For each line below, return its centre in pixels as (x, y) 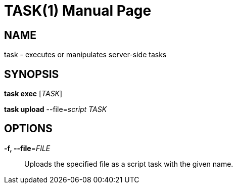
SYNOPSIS (32, 74)
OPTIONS (28, 129)
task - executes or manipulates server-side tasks (85, 55)
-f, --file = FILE (27, 148)
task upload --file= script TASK (56, 109)
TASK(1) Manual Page (78, 11)
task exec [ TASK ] (33, 94)
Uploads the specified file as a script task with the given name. (129, 164)
